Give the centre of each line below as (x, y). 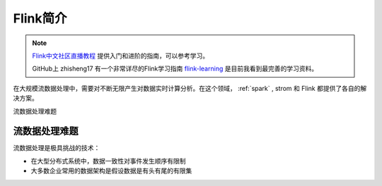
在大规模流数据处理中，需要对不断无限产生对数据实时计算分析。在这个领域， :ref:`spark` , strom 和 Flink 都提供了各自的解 (190, 88)
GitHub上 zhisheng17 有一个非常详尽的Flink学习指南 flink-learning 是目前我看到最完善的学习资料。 (175, 69)
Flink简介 (40, 18)
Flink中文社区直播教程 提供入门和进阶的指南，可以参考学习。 (120, 56)
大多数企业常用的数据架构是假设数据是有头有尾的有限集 (111, 171)
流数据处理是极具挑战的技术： (57, 148)
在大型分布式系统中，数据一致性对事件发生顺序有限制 (108, 161)
